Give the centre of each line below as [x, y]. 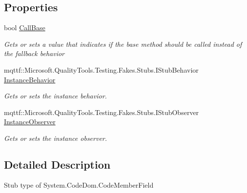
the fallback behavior [34, 53]
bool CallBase [25, 28]
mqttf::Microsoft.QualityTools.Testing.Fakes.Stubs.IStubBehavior [101, 69]
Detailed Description [57, 164]
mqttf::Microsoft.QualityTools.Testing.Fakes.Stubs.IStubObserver [102, 112]
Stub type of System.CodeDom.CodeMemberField [79, 184]
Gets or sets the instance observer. [56, 138]
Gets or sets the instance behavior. [55, 96]
